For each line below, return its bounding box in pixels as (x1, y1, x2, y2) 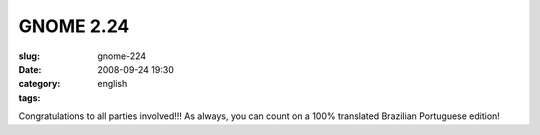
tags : (18, 91, 41, 104)
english (97, 78, 128, 90)
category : (18, 78, 61, 90)
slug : (18, 50, 40, 62)
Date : (18, 63, 42, 75)
